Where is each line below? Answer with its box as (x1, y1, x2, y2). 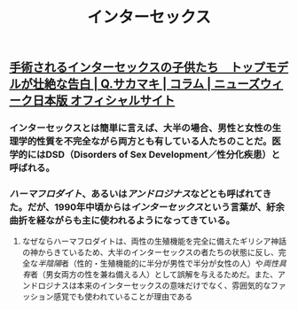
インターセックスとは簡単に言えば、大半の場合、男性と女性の (9, 122, 272, 135)
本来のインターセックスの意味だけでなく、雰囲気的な (76, 280, 271, 291)
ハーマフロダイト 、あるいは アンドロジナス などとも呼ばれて (9, 188, 263, 200)
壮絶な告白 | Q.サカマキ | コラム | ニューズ (32, 76, 260, 92)
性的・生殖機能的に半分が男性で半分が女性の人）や (76, 258, 263, 269)
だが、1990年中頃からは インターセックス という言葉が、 (27, 201, 267, 213)
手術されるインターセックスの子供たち (9, 60, 219, 75)
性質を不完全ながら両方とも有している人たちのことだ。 (36, 136, 272, 148)
